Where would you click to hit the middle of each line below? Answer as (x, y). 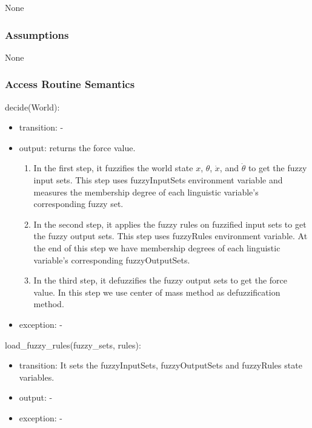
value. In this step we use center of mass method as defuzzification (157, 292)
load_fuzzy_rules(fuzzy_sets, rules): (73, 345)
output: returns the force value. (77, 147)
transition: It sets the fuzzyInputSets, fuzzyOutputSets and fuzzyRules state (161, 365)
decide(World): (32, 107)
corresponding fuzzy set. (78, 204)
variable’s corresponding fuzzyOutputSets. (112, 260)
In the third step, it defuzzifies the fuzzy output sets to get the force (161, 280)
